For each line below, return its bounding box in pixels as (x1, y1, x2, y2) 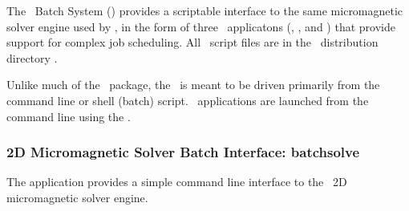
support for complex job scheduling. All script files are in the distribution (6, 34, 379, 51)
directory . (6, 49, 58, 66)
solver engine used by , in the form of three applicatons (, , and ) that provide (6, 18, 395, 34)
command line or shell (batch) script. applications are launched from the (6, 91, 369, 108)
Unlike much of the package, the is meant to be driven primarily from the (6, 76, 380, 93)
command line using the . (6, 108, 131, 124)
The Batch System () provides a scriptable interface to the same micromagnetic (6, 2, 403, 18)
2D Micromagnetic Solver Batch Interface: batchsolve (6, 142, 360, 162)
